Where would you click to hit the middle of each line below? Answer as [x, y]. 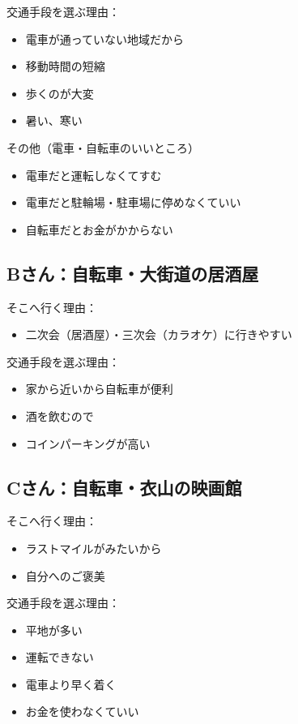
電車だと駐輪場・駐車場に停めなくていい [133, 202]
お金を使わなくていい [82, 711]
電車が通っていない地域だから [105, 39]
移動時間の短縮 [65, 66]
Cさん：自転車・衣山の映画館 [124, 487]
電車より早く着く [71, 684]
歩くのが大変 [60, 93]
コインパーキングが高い [88, 443]
